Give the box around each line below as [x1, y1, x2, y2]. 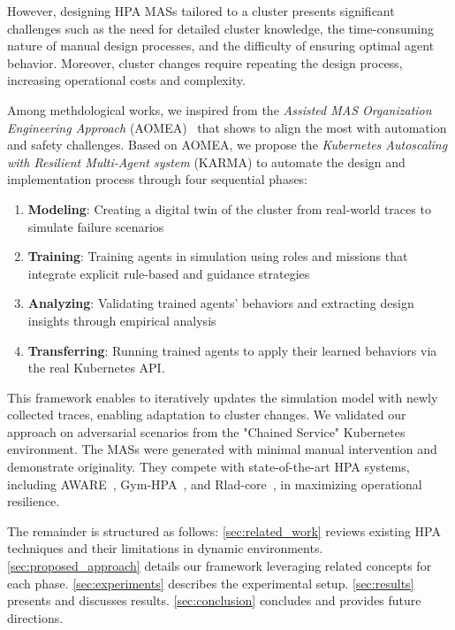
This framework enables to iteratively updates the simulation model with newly [7, 388, 438, 406]
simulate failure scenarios [27, 217, 164, 235]
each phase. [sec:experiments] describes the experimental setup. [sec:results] [7, 573, 414, 592]
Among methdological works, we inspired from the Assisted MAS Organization [7, 100, 432, 119]
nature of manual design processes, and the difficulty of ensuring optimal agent [7, 36, 435, 55]
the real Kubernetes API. [27, 358, 165, 377]
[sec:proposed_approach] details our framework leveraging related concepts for [7, 557, 432, 575]
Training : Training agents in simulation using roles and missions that [27, 247, 408, 265]
